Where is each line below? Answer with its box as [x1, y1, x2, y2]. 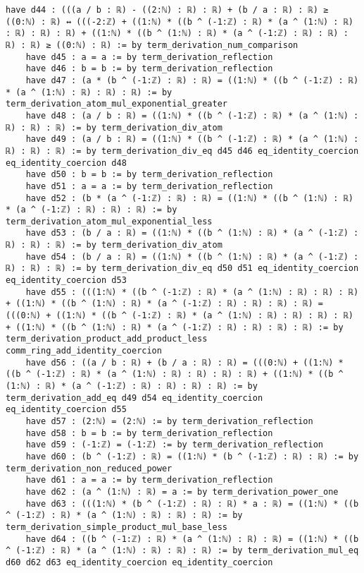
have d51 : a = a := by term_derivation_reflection [25, 181, 273, 191]
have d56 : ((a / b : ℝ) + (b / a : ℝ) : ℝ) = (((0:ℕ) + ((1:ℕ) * [25, 357, 344, 368]
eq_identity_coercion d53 [6, 275, 127, 286]
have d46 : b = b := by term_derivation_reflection [25, 64, 273, 74]
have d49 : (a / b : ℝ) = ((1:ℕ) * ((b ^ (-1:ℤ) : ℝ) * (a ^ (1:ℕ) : [25, 134, 359, 145]
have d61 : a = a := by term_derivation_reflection [25, 475, 273, 485]
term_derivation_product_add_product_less [6, 334, 208, 344]
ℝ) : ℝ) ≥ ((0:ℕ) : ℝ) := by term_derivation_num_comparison [6, 40, 299, 50]
